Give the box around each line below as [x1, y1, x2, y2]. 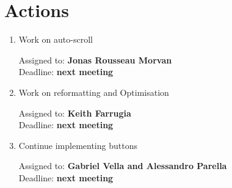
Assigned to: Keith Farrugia [18, 106, 131, 119]
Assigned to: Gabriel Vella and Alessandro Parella [18, 159, 227, 172]
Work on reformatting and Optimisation [18, 85, 169, 98]
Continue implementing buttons [18, 139, 137, 151]
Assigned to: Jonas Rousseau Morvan [18, 53, 172, 66]
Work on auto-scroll [18, 33, 93, 46]
